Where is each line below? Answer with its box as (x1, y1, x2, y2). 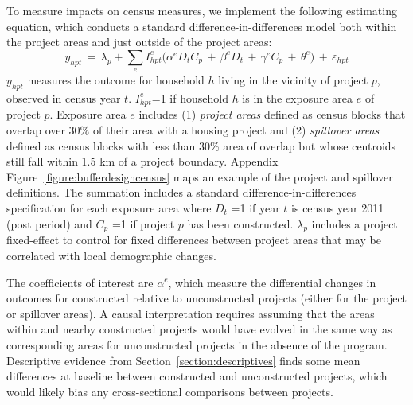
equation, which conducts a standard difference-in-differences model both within (6, 18, 397, 34)
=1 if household (151, 89, 228, 106)
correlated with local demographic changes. (6, 247, 216, 263)
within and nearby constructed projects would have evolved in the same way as (6, 321, 392, 337)
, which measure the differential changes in (168, 274, 376, 290)
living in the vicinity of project (218, 72, 368, 88)
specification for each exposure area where (6, 199, 212, 216)
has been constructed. (187, 215, 294, 232)
